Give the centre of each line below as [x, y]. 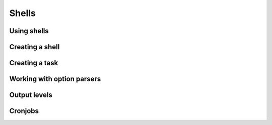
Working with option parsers [55, 79]
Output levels [31, 95]
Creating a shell [35, 47]
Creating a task [34, 63]
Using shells [29, 31]
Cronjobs [24, 111]
